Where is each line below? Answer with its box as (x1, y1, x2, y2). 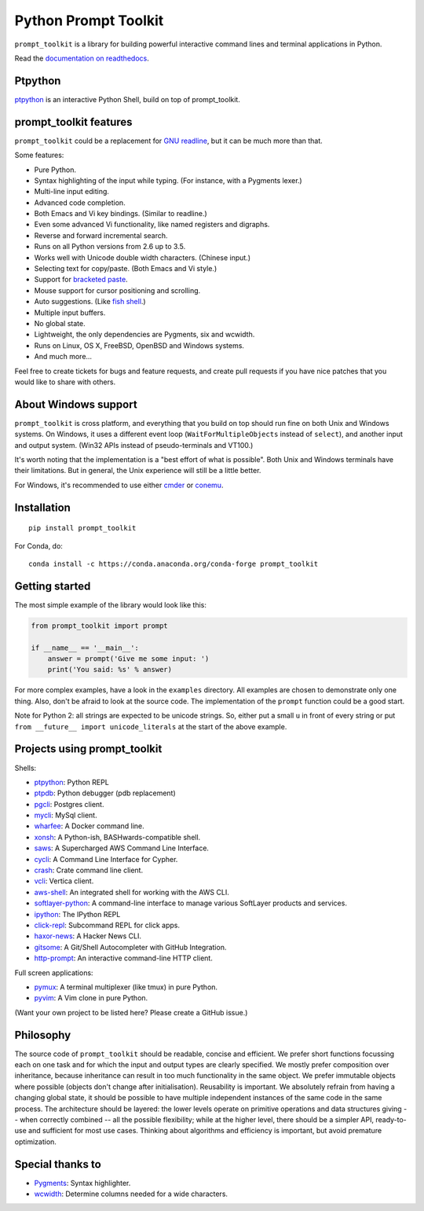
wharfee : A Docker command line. (34, 821, 144, 831)
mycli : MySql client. (34, 810, 97, 820)
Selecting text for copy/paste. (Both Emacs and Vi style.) (34, 264, 217, 273)
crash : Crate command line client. (34, 865, 144, 875)
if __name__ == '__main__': (31, 643, 139, 652)
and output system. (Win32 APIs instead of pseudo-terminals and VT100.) (14, 440, 254, 450)
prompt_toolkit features (14, 115, 133, 129)
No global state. (34, 319, 86, 328)
